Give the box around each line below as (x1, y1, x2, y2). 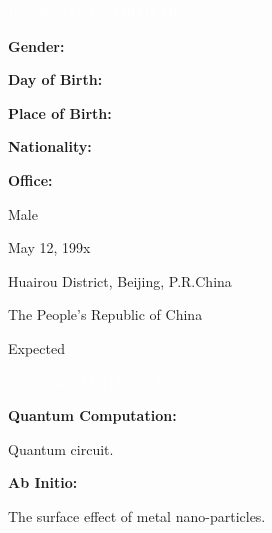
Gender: (8, 35, 65, 56)
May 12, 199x (8, 237, 91, 258)
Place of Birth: (8, 102, 112, 123)
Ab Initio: (8, 472, 78, 493)
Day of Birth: (8, 69, 103, 90)
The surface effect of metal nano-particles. (8, 505, 266, 526)
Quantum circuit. (8, 438, 114, 459)
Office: (8, 169, 53, 190)
